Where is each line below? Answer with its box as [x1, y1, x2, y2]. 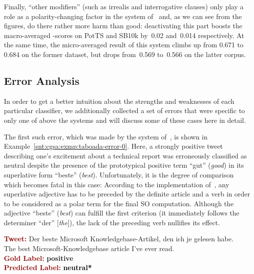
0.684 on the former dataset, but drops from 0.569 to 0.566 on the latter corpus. [4, 49, 246, 59]
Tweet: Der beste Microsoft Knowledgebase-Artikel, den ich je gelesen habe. [4, 234, 233, 244]
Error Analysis [4, 73, 80, 88]
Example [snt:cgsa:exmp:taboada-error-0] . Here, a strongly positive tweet [4, 141, 223, 151]
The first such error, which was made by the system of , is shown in [4, 131, 208, 141]
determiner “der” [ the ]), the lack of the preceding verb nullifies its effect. [4, 217, 220, 227]
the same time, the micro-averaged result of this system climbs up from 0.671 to [4, 39, 244, 50]
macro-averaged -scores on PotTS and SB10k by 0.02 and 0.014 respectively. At [4, 30, 244, 40]
